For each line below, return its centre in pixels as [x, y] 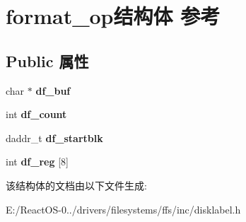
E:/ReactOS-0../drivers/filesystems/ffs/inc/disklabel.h [123, 209]
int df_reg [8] [37, 162]
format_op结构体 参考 [113, 16]
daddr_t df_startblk [54, 138]
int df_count [36, 114]
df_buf [53, 90]
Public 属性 [47, 60]
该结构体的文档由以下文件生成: [76, 185]
